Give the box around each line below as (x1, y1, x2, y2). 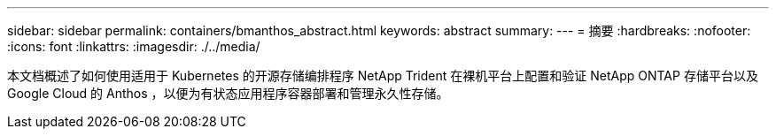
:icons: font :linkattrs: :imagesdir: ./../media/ (7, 39, 260, 54)
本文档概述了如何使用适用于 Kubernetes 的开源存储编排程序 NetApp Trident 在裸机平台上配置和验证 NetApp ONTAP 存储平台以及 (7, 68, 758, 83)
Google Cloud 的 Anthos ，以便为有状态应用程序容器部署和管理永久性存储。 (7, 86, 449, 101)
